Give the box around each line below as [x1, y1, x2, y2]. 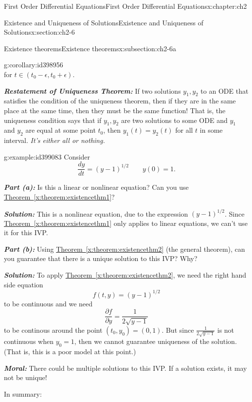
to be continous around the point [4, 324, 103, 335]
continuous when [4, 336, 54, 346]
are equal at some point [25, 125, 96, 135]
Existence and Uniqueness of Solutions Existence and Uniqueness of [4, 17, 204, 27]
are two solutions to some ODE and [121, 115, 228, 125]
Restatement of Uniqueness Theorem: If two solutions [4, 85, 181, 96]
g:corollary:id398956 [4, 60, 63, 70]
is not [217, 324, 234, 335]
